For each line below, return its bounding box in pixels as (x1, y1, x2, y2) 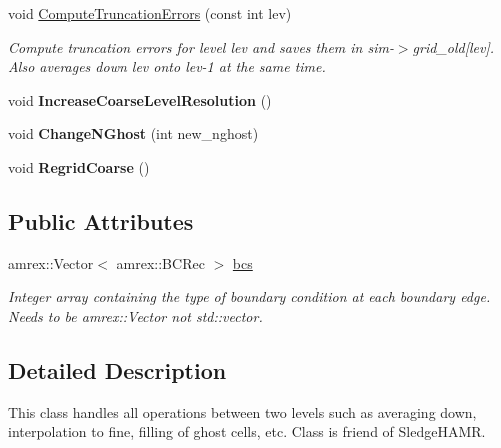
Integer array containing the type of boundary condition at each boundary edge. (8, 286, 491, 307)
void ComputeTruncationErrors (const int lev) (8, 3, 292, 23)
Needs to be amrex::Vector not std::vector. (8, 305, 263, 326)
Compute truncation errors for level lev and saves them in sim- (8, 36, 394, 57)
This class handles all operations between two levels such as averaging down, (8, 401, 477, 422)
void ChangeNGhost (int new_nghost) (8, 123, 259, 144)
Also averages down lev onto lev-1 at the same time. (8, 56, 326, 77)
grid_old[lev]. (412, 36, 495, 57)
